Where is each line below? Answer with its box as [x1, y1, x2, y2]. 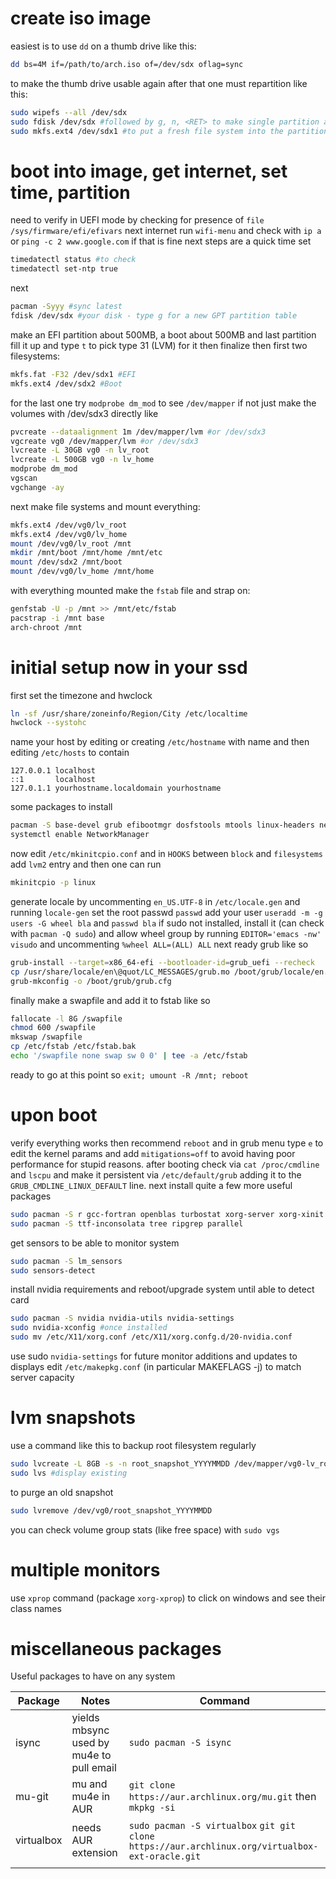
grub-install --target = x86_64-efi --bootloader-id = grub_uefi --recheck [10, 957, 315, 967]
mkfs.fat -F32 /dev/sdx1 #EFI [10, 369, 137, 379]
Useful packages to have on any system [10, 1670, 176, 1682]
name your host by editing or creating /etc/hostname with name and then [10, 736, 310, 748]
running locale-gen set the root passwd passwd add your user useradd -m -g [10, 906, 323, 918]
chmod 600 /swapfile [10, 1023, 97, 1033]
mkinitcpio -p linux [10, 878, 97, 888]
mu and [71, 1777, 108, 1791]
